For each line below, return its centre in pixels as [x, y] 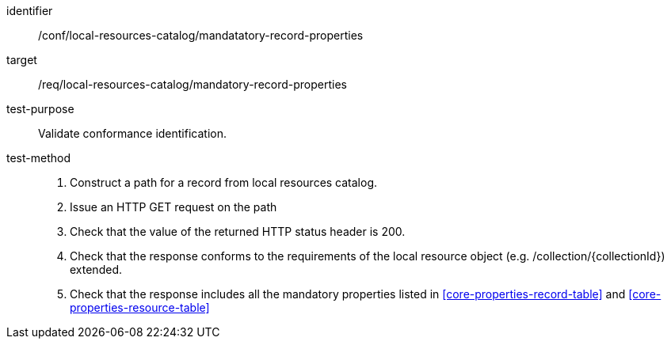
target [22, 60]
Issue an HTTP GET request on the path [173, 207]
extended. [96, 269]
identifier [30, 11]
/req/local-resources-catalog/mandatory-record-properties [193, 84]
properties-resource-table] [140, 307]
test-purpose [40, 109]
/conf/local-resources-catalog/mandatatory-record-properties [201, 35]
